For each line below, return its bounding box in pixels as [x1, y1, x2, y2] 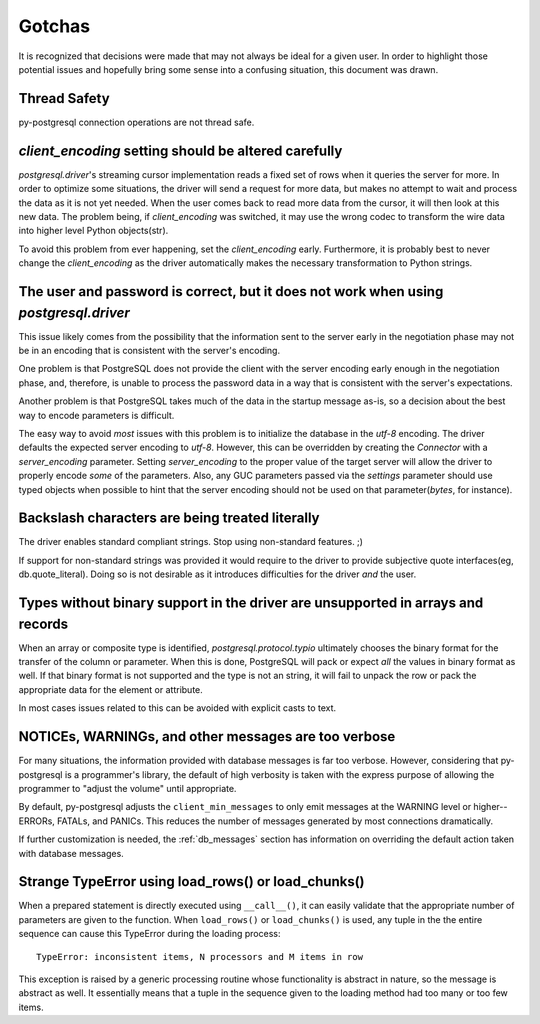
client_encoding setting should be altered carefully [18, 142, 343, 159]
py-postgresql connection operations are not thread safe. [18, 116, 255, 128]
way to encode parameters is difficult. [18, 409, 175, 421]
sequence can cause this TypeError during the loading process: [18, 928, 281, 940]
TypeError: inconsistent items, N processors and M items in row [36, 951, 364, 962]
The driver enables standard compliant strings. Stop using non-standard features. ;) [18, 536, 364, 548]
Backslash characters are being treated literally [18, 510, 320, 527]
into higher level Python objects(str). [18, 225, 169, 237]
